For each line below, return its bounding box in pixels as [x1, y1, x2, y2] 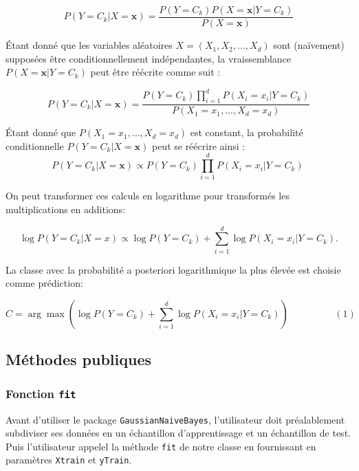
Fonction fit [6, 384, 76, 402]
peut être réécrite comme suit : [90, 65, 221, 79]
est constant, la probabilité [190, 125, 303, 140]
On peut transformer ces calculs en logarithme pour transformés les [6, 188, 290, 203]
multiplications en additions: [6, 202, 126, 217]
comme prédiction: [6, 276, 83, 290]
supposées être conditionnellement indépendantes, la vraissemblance [6, 51, 292, 65]
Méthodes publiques [6, 349, 152, 370]
